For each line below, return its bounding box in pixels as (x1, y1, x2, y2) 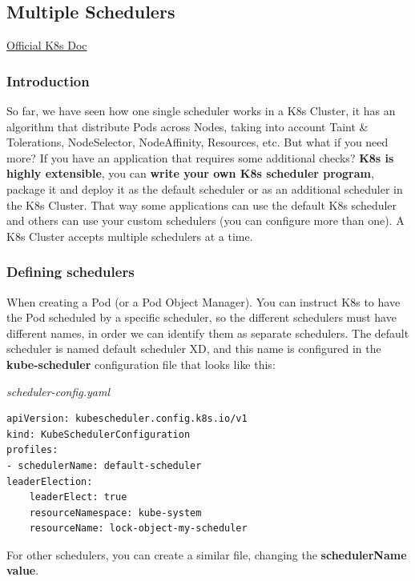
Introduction (6, 70, 90, 90)
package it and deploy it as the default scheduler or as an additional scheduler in (6, 180, 403, 197)
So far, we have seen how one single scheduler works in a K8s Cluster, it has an (6, 102, 396, 119)
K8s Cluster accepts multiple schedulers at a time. (6, 227, 253, 244)
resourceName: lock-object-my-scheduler (29, 523, 248, 535)
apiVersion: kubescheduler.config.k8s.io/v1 (6, 413, 248, 425)
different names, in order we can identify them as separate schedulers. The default (6, 324, 409, 341)
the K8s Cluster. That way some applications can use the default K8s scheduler (6, 196, 397, 213)
